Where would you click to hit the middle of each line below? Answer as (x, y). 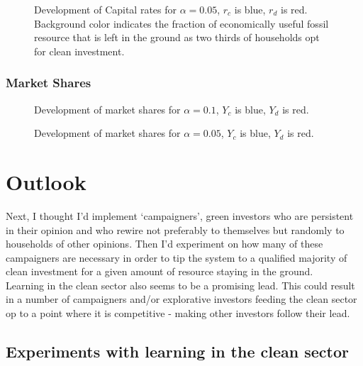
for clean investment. (79, 51)
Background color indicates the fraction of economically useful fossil (181, 23)
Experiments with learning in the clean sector (177, 351)
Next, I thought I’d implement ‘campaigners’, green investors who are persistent (180, 215)
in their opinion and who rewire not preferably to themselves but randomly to (175, 229)
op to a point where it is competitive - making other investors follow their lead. (178, 313)
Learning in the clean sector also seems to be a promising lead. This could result (180, 285)
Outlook (46, 181)
